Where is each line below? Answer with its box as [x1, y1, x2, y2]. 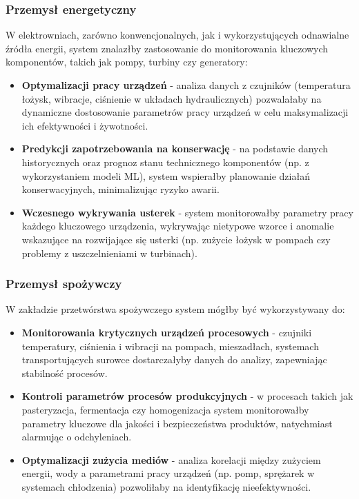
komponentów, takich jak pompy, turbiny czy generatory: [6, 54, 248, 69]
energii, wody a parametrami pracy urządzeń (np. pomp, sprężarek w [21, 466, 315, 480]
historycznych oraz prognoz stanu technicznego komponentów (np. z [21, 154, 309, 169]
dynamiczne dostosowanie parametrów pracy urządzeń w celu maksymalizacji [21, 105, 349, 119]
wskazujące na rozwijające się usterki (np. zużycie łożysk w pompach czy [21, 232, 331, 246]
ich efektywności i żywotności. [21, 118, 148, 132]
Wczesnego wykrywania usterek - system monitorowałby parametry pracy [21, 205, 353, 219]
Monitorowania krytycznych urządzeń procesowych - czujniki [21, 325, 312, 339]
